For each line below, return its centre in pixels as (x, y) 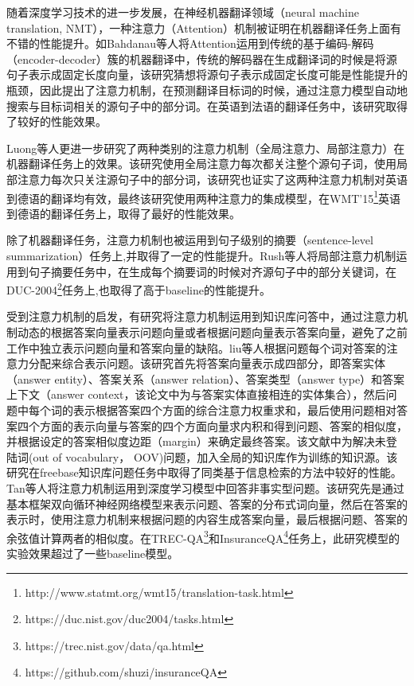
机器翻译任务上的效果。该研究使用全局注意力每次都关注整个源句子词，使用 (201, 164)
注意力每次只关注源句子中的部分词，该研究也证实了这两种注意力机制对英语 (212, 179)
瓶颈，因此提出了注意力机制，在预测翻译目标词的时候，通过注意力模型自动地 (207, 90)
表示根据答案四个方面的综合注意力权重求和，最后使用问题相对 (234, 409)
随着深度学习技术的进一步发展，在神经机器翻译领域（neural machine (183, 12)
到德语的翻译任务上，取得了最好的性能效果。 (123, 213)
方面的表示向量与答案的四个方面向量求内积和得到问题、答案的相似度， (223, 425)
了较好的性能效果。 (57, 121)
